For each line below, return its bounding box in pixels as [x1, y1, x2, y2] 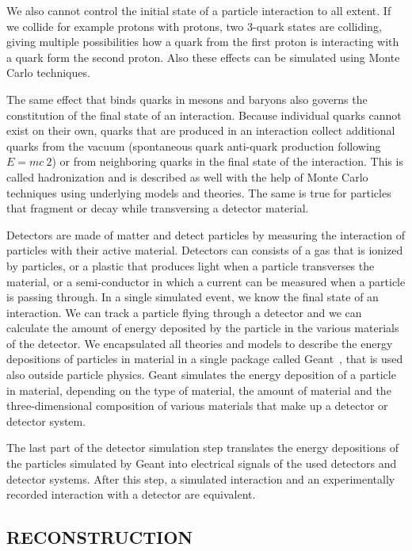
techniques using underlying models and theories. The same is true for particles [6, 184, 391, 201]
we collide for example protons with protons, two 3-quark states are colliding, [6, 17, 382, 34]
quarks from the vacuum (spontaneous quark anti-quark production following [6, 137, 381, 154]
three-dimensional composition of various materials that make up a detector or [6, 397, 388, 414]
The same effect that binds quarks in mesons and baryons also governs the [6, 90, 368, 107]
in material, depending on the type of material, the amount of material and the [6, 381, 391, 398]
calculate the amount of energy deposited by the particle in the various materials [6, 320, 399, 336]
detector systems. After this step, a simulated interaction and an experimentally [6, 470, 395, 487]
